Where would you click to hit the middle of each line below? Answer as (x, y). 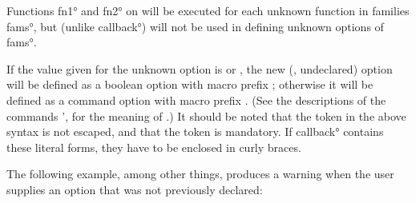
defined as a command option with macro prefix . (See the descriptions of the (196, 100)
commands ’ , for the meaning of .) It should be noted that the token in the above (206, 115)
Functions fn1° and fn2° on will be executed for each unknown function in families (208, 10)
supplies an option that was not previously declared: (135, 189)
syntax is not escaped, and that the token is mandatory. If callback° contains (195, 131)
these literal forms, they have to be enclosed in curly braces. (154, 147)
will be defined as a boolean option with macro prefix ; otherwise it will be (190, 84)
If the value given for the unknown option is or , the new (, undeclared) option (200, 68)
